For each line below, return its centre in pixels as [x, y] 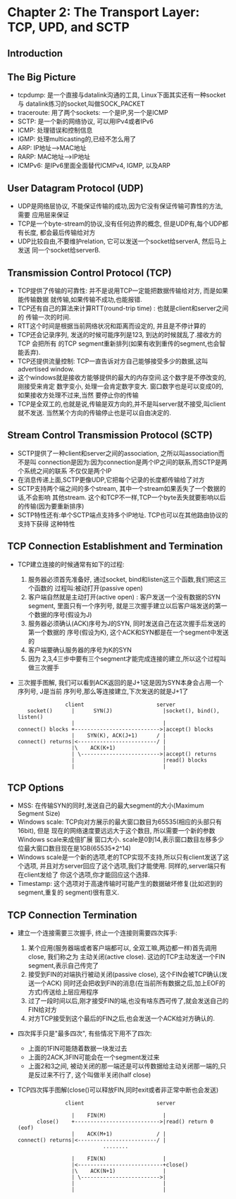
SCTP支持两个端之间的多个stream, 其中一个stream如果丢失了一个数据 [118, 488]
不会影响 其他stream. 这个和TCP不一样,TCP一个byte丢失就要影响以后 [126, 497]
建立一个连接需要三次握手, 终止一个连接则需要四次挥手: [97, 933]
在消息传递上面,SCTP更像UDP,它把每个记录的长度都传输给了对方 [111, 480]
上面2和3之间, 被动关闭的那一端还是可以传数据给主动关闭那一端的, [124, 1066]
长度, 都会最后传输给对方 [60, 233]
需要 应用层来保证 [43, 215]
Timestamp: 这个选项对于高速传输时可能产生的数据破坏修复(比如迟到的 [120, 884]
